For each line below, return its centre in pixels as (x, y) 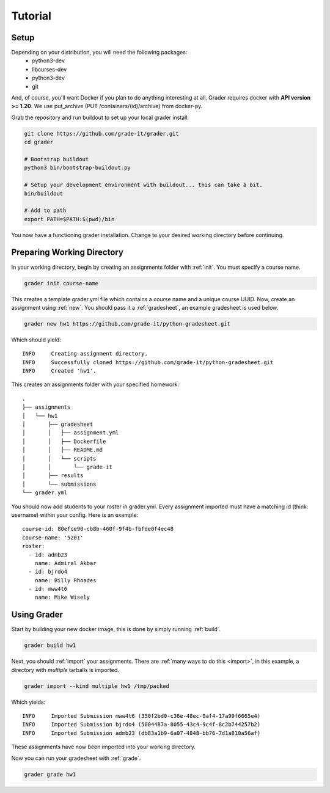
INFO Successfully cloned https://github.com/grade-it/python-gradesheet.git (148, 362)
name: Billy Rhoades (65, 580)
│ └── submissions (59, 484)
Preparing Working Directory (67, 253)
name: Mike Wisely (62, 597)
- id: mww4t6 (48, 589)
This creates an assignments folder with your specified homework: (95, 384)
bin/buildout (44, 193)
